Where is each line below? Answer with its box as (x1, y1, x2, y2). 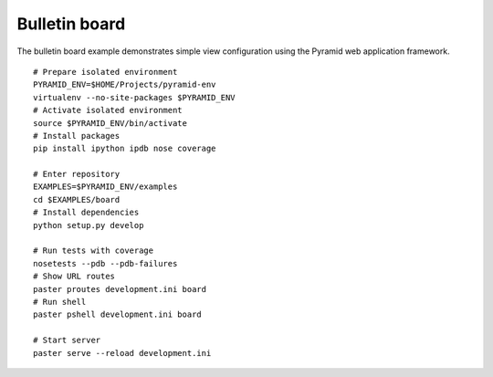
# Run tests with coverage (33, 246, 154, 256)
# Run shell (33, 297, 87, 307)
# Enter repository (33, 169, 121, 180)
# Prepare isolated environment (33, 67, 178, 77)
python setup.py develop (33, 220, 144, 230)
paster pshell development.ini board (33, 309, 203, 319)
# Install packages (33, 131, 121, 141)
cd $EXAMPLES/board (33, 194, 121, 204)
